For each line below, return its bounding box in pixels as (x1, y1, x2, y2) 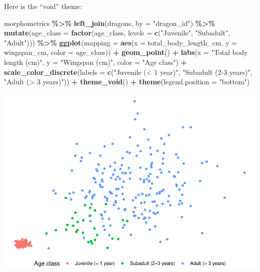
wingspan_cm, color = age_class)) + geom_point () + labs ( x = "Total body (4, 47, 248, 57)
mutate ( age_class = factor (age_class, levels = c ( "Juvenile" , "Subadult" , (4, 27, 230, 38)
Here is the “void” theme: (4, 1, 82, 11)
